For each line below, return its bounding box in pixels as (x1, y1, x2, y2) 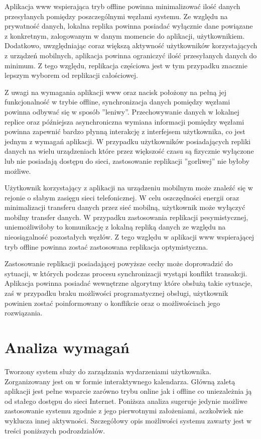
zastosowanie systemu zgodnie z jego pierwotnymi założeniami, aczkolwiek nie (5, 405, 243, 416)
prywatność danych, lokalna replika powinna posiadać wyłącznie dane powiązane (5, 21, 253, 31)
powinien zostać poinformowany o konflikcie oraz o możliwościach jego (5, 297, 220, 308)
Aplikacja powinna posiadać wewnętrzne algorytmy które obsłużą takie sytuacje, (5, 278, 252, 288)
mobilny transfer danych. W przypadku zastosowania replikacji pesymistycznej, (5, 211, 248, 222)
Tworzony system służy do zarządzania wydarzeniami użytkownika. (5, 366, 211, 376)
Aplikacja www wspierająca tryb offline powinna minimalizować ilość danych (5, 1, 240, 11)
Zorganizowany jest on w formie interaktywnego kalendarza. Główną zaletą (5, 376, 235, 386)
